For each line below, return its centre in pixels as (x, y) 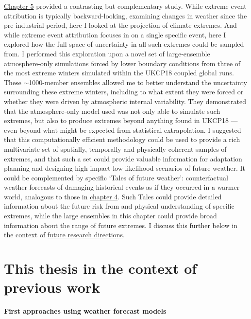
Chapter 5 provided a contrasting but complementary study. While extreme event (125, 6)
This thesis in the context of (100, 268)
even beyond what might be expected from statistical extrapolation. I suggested (123, 130)
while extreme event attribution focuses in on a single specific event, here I (115, 34)
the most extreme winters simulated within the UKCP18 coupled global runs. (119, 73)
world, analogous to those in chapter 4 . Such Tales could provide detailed (113, 196)
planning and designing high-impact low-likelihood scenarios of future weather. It (125, 168)
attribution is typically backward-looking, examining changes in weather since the (125, 15)
